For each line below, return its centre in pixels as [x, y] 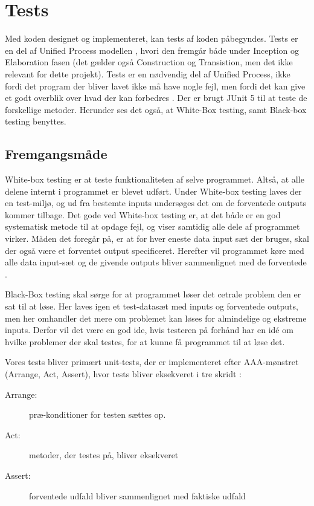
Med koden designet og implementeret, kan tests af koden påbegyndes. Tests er [152, 38]
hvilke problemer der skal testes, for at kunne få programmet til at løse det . [145, 341]
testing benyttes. [36, 121]
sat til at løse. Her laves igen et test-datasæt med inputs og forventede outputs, [152, 306]
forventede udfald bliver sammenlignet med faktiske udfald [137, 495]
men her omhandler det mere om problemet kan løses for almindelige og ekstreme [156, 318]
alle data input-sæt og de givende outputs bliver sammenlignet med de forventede [156, 262]
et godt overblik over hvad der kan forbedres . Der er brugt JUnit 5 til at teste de [156, 98]
